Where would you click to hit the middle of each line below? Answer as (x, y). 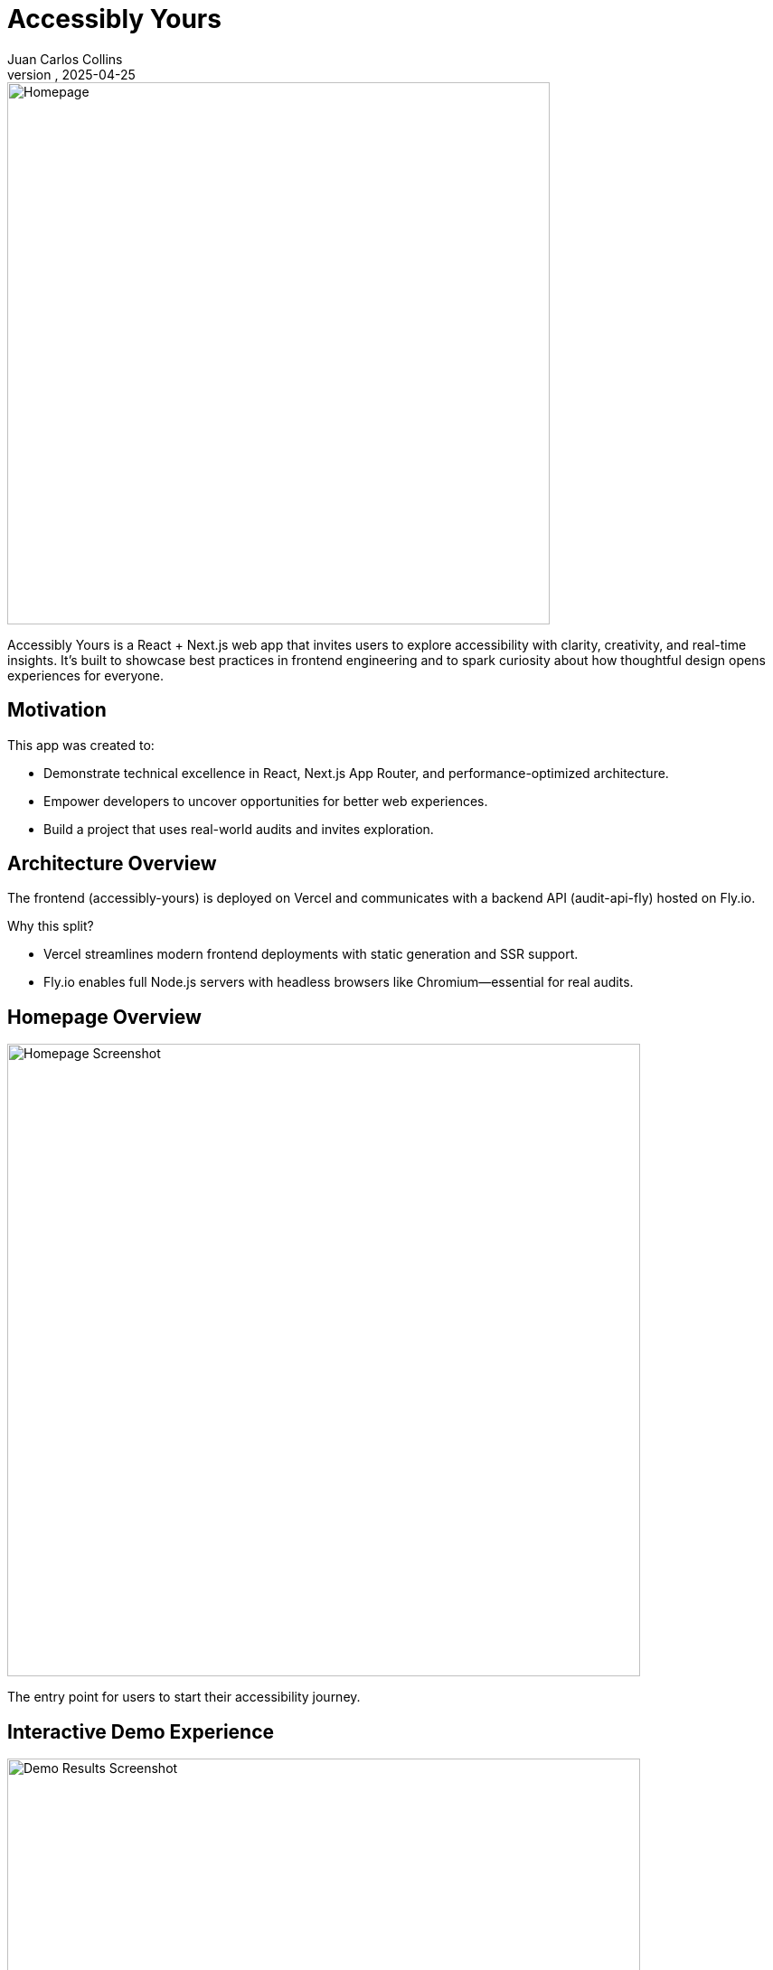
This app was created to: (81, 745)
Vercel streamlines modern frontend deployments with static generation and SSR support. (311, 954)
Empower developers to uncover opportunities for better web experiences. (266, 801)
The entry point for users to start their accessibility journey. (184, 1697)
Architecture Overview (112, 864)
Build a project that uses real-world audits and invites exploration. (239, 829)
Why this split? (51, 926)
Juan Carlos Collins (65, 59)
